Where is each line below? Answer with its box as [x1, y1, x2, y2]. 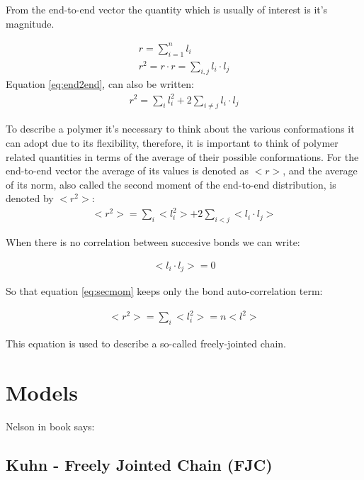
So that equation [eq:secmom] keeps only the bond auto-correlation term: [6, 284, 323, 298]
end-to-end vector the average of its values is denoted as [6, 163, 249, 178]
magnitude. [6, 16, 55, 30]
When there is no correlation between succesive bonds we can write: [6, 235, 300, 250]
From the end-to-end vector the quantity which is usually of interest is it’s [6, 2, 328, 16]
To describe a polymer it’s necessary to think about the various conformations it [6, 121, 355, 136]
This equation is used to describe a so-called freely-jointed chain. [6, 336, 286, 351]
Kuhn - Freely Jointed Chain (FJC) [6, 453, 273, 475]
